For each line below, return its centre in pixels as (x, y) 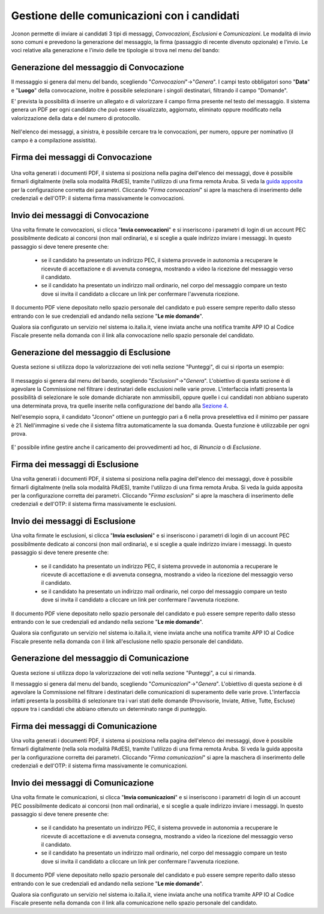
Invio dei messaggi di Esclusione (73, 521)
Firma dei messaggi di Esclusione (75, 465)
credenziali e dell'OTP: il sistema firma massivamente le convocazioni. (98, 198)
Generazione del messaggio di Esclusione (91, 352)
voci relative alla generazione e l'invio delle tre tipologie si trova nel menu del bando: (115, 50)
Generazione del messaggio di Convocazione (97, 68)
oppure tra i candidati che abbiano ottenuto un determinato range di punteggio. (109, 709)
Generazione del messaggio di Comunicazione (100, 658)
